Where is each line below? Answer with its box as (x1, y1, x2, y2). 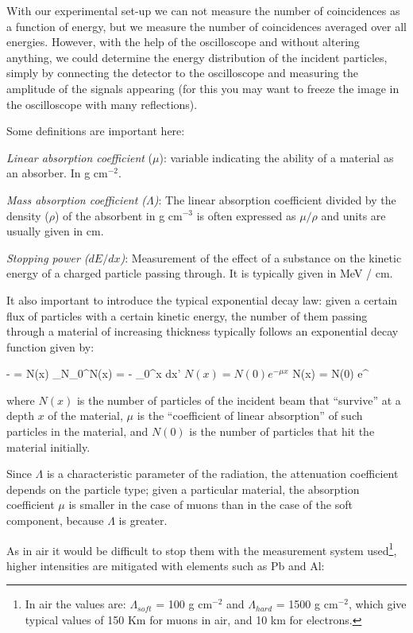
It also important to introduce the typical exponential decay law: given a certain (6, 291, 398, 308)
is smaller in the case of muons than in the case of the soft (68, 496, 353, 513)
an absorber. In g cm (6, 165, 108, 181)
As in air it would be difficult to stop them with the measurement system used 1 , (6, 539, 397, 558)
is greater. (118, 512, 168, 529)
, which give (348, 596, 407, 612)
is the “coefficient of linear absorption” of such (137, 407, 363, 424)
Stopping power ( (6, 249, 89, 266)
